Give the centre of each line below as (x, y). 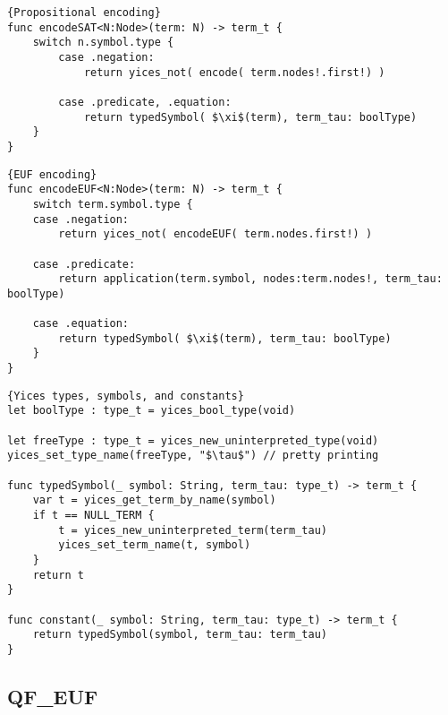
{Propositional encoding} (84, 13)
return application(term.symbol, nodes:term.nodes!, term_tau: (250, 279)
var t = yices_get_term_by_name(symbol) (154, 500)
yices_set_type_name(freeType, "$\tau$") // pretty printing (193, 456)
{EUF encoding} (52, 174)
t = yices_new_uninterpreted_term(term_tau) (193, 530)
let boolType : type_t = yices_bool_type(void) (152, 411)
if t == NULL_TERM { (93, 515)
